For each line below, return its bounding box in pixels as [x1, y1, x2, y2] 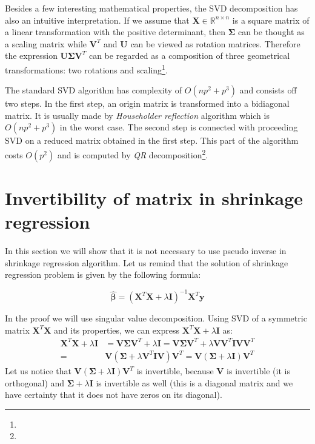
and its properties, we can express [54, 323, 179, 336]
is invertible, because [136, 365, 214, 377]
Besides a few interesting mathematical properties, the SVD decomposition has [5, 2, 298, 14]
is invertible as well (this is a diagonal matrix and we [96, 376, 293, 389]
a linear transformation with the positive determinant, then [5, 25, 225, 38]
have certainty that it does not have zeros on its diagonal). [5, 388, 222, 401]
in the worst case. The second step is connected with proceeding [59, 121, 298, 133]
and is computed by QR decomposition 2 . [57, 147, 208, 161]
